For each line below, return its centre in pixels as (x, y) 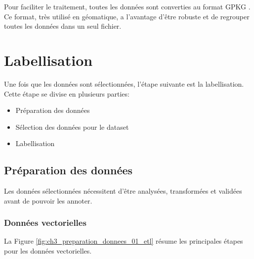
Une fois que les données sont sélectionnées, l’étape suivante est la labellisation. (124, 83)
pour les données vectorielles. (48, 251)
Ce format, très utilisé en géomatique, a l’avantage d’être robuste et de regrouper (127, 16)
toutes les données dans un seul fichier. (63, 26)
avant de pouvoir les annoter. (48, 200)
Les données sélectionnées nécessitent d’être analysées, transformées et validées (123, 191)
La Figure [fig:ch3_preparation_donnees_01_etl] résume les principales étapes (124, 241)
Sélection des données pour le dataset (72, 127)
